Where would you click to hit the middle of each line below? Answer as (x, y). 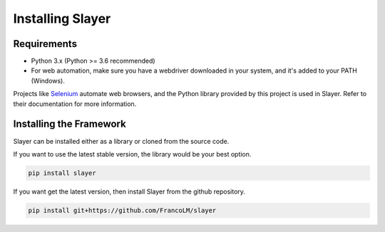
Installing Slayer (62, 19)
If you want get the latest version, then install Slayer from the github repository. (129, 191)
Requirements (45, 44)
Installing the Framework (70, 124)
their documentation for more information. (75, 104)
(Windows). (48, 80)
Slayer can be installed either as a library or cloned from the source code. (121, 141)
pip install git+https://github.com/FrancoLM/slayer (122, 210)
